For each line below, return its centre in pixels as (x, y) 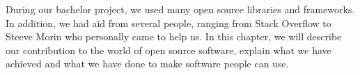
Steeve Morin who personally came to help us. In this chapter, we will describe (174, 36)
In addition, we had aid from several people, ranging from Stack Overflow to (169, 23)
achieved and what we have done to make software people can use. (147, 64)
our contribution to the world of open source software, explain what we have (169, 50)
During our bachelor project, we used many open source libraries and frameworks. (180, 9)
